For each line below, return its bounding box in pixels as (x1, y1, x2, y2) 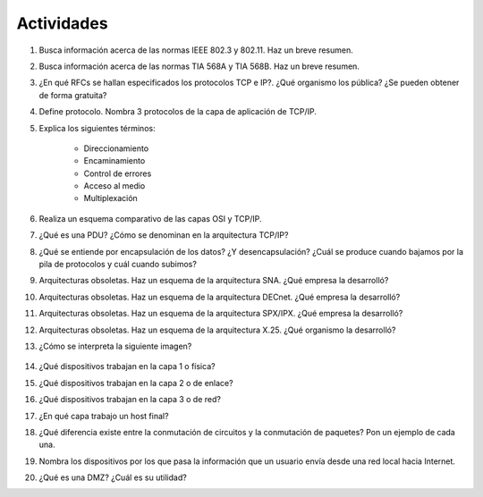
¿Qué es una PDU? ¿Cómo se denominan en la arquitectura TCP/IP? (38, 230, 289, 240)
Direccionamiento (83, 143, 149, 154)
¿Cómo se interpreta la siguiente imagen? (38, 341, 192, 351)
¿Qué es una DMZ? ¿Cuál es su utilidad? (38, 472, 187, 483)
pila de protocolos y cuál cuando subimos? (38, 259, 197, 270)
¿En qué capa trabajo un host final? (38, 410, 169, 421)
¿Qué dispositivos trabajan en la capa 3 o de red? (38, 394, 221, 405)
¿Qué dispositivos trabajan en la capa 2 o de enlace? (38, 377, 233, 388)
